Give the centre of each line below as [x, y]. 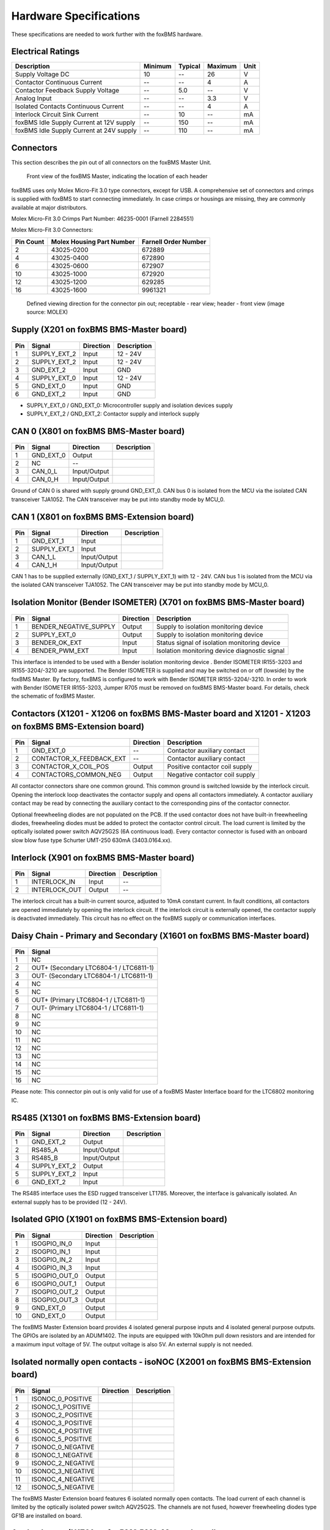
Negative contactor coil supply [211, 775]
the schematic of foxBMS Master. [53, 696]
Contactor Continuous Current [59, 83]
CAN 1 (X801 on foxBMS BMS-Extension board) [103, 517]
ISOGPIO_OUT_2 [55, 1291]
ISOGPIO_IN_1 [51, 1252]
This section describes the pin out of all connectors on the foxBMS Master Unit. [112, 162]
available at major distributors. [50, 207]
